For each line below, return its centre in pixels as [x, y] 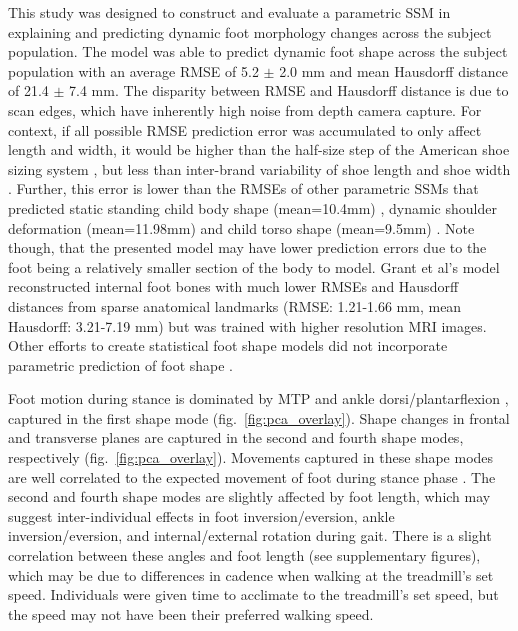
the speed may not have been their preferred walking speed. [191, 613]
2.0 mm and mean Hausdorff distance [393, 70]
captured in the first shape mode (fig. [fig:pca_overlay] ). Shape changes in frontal [259, 417]
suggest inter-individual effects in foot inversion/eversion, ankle [201, 515]
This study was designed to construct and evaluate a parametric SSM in [229, 12]
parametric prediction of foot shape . [121, 364]
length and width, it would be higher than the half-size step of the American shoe [259, 149]
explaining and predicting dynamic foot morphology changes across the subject [250, 31]
